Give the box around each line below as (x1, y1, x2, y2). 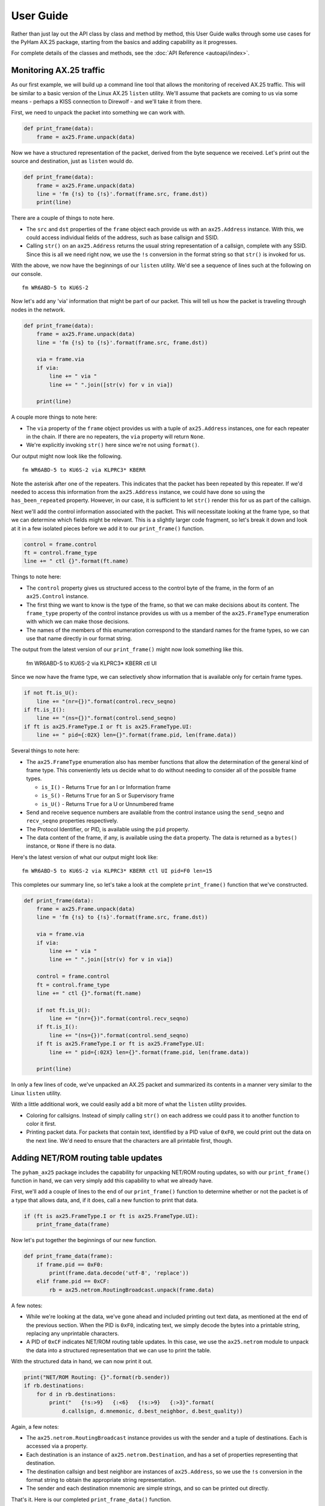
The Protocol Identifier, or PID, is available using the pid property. (26, 825, 190, 833)
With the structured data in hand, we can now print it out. (11, 1358, 153, 1365)
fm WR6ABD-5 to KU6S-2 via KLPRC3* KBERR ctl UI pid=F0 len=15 (22, 867, 212, 875)
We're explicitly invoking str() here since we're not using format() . (26, 442, 200, 449)
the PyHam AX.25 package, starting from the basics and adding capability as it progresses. (11, 38, 238, 45)
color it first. (26, 1120, 57, 1127)
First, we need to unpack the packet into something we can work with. (11, 109, 186, 116)
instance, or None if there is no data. (26, 842, 117, 849)
